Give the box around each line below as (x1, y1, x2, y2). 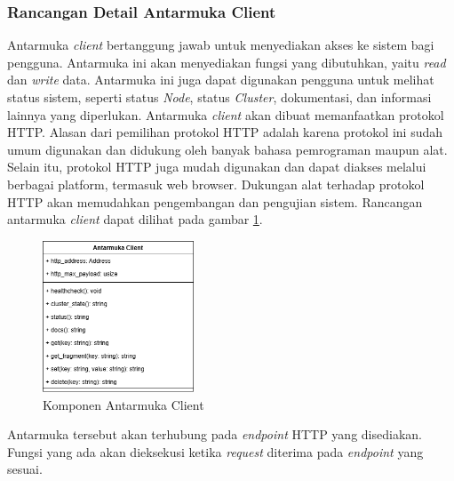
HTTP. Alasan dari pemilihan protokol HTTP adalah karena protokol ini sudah (7, 123, 442, 141)
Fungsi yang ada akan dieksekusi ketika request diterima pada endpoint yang (7, 442, 424, 461)
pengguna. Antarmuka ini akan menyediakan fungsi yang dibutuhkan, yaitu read (7, 52, 446, 71)
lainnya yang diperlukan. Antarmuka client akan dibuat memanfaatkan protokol (7, 105, 444, 124)
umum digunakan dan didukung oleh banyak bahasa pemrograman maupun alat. (7, 140, 448, 158)
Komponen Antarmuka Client (43, 395, 204, 413)
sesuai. (7, 460, 43, 478)
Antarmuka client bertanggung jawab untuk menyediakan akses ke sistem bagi (7, 36, 434, 54)
